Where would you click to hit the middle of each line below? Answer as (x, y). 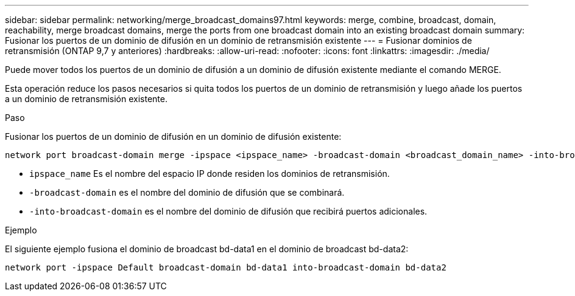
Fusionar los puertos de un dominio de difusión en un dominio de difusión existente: (173, 136)
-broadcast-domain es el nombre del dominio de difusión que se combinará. (187, 192)
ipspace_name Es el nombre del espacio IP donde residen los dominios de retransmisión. (210, 174)
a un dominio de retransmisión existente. (86, 99)
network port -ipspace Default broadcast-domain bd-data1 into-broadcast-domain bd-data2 (226, 267)
